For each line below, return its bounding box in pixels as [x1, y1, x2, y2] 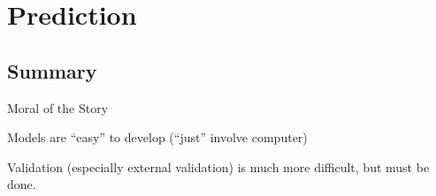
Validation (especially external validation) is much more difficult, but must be [7, 157, 430, 176]
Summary [7, 57, 97, 84]
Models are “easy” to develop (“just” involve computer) [7, 128, 308, 147]
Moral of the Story [7, 98, 109, 117]
